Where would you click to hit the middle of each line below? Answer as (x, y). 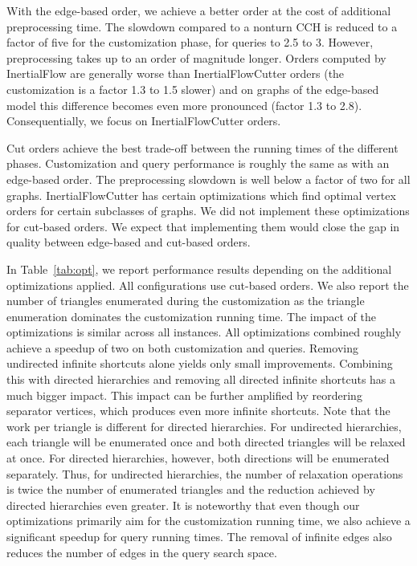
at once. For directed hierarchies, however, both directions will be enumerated (198, 458)
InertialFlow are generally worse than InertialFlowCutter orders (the (176, 73)
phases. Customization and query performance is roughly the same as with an (198, 163)
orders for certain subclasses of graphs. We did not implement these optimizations (208, 211)
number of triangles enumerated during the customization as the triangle (186, 301)
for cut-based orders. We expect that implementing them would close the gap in (203, 226)
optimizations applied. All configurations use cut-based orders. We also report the (208, 285)
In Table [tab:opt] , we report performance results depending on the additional (199, 269)
